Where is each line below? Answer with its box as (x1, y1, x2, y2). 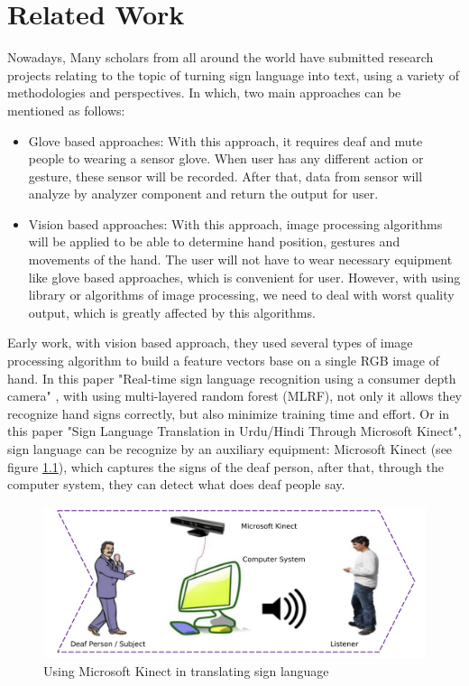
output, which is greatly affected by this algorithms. (28, 302, 316, 321)
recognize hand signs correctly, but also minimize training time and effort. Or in (7, 403, 450, 422)
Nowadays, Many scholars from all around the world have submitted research (7, 48, 434, 67)
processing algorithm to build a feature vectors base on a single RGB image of (7, 351, 439, 370)
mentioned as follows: (7, 100, 125, 119)
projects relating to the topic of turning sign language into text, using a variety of (7, 65, 459, 84)
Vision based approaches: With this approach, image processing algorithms (28, 214, 443, 233)
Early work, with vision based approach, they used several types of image (7, 333, 413, 352)
